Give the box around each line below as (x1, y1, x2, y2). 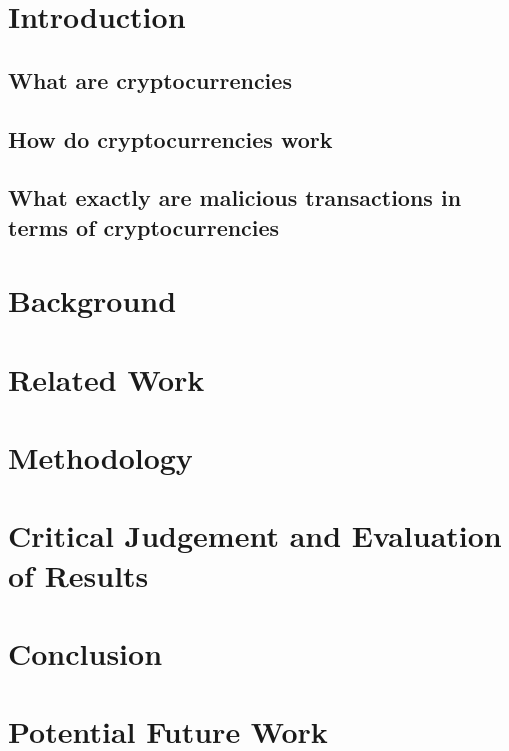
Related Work (8, 358, 205, 399)
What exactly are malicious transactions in (8, 182, 462, 213)
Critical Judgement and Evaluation (8, 515, 502, 556)
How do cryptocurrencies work (8, 123, 333, 154)
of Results (8, 554, 149, 595)
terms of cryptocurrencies (8, 211, 280, 242)
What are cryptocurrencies (8, 64, 292, 95)
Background (8, 280, 177, 321)
